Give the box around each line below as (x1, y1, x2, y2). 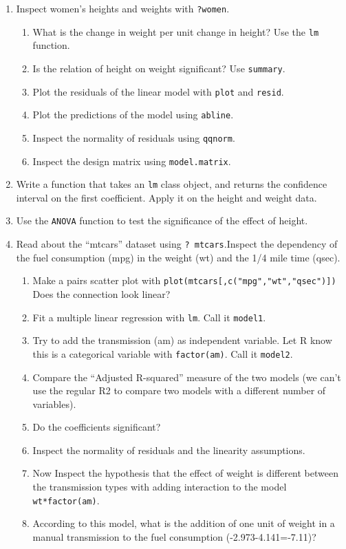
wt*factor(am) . (32, 493, 100, 507)
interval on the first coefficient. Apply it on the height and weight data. (16, 190, 317, 204)
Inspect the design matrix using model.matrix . (32, 153, 231, 168)
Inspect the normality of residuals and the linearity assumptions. (32, 442, 305, 457)
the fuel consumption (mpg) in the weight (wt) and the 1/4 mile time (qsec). (16, 250, 340, 264)
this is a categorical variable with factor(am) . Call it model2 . (32, 346, 293, 360)
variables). (32, 396, 76, 411)
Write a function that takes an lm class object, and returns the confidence (16, 177, 327, 191)
